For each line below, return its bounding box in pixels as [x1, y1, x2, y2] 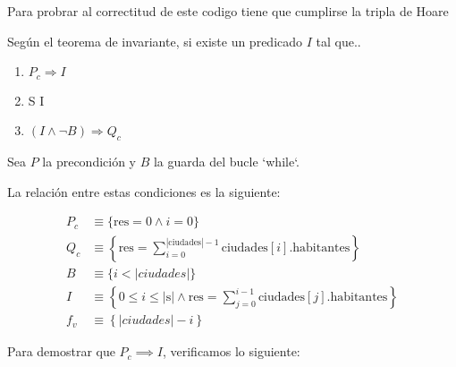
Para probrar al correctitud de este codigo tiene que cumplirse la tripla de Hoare [7, 2, 449, 20]
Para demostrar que [7, 342, 115, 361]
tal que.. [316, 31, 361, 50]
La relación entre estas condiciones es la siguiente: [7, 182, 281, 201]
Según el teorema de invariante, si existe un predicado [7, 31, 303, 50]
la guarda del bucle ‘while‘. [153, 152, 300, 171]
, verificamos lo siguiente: [162, 342, 300, 361]
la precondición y [42, 152, 136, 171]
